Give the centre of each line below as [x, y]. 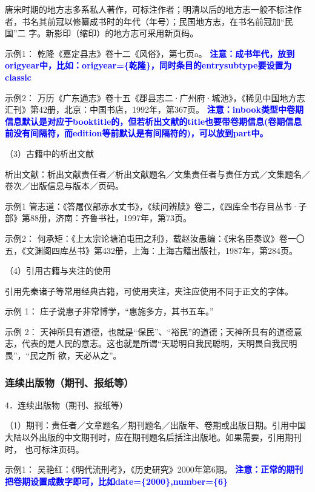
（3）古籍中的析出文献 [49, 153]
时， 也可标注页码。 [45, 449]
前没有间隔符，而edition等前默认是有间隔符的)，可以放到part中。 [137, 133]
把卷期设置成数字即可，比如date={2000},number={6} [117, 481]
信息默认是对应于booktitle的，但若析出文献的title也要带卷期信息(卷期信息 [154, 121]
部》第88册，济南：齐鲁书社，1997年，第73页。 [98, 218]
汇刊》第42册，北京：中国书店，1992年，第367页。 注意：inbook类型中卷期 [154, 109]
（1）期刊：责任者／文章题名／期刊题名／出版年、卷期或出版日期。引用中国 [155, 425]
